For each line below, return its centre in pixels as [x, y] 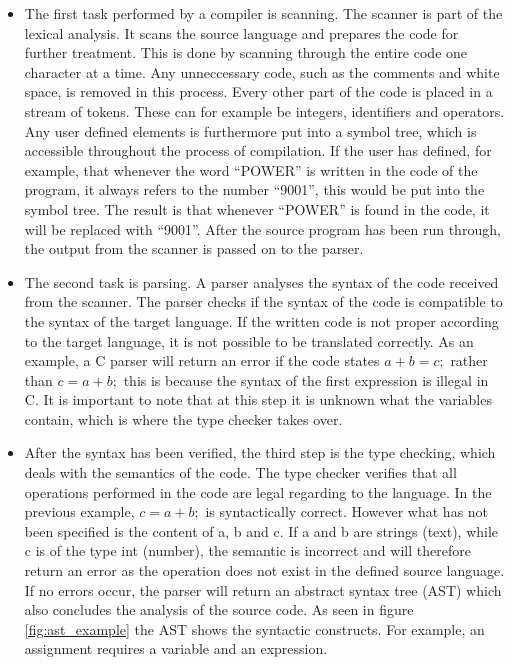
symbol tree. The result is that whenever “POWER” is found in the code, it [257, 208]
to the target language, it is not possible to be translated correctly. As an [249, 340]
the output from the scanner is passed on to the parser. [194, 248]
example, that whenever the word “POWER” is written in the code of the [251, 169]
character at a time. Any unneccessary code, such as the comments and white [262, 71]
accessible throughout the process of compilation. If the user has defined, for [258, 150]
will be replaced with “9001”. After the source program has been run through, [262, 228]
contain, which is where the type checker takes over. [183, 418]
